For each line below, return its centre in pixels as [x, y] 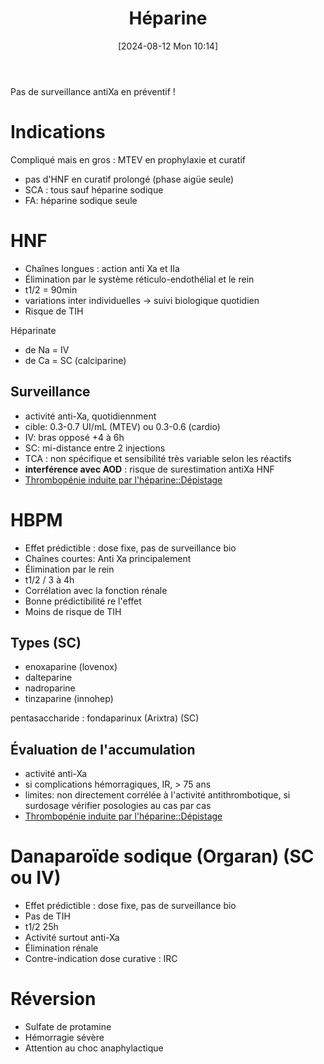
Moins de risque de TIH [73, 611]
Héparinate [33, 330]
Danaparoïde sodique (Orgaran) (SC [162, 856]
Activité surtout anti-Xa [72, 938]
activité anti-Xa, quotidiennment [90, 416]
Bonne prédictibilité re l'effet [83, 601]
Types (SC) [46, 642]
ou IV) [36, 878]
